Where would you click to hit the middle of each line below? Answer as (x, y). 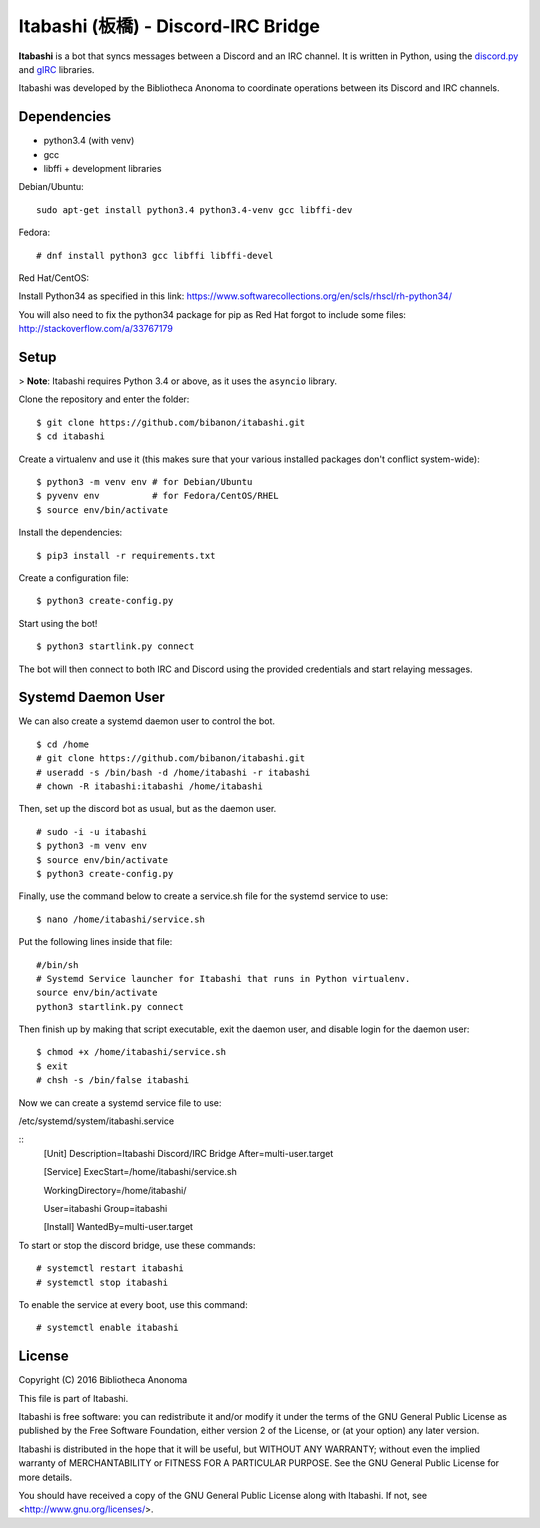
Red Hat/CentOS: (54, 277)
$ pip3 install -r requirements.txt (126, 555)
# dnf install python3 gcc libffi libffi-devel (155, 255)
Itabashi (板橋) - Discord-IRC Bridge (169, 26)
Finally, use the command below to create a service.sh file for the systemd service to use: (203, 896)
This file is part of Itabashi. (73, 1398)
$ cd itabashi (70, 436)
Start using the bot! (58, 623)
